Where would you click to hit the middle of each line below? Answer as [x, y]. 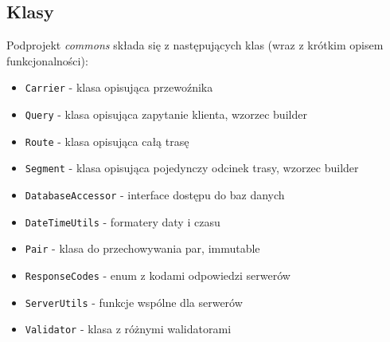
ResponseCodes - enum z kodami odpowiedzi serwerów [158, 275]
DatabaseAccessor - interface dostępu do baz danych [155, 195]
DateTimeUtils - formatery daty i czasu [123, 221]
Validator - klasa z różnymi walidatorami [128, 329]
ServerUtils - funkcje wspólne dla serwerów [134, 302]
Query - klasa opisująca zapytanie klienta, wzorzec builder [166, 114]
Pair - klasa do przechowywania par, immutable [142, 248]
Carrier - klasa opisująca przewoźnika [119, 87]
